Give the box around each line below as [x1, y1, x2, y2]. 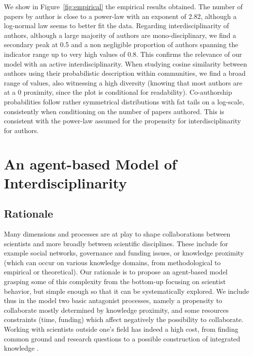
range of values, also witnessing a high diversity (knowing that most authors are [4, 77, 242, 87]
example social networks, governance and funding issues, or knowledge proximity [4, 248, 244, 258]
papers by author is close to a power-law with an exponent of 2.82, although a [4, 11, 237, 21]
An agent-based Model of [4, 153, 177, 173]
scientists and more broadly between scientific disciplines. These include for [4, 238, 228, 248]
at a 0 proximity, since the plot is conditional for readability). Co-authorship [4, 87, 232, 97]
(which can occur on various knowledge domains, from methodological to [4, 257, 221, 267]
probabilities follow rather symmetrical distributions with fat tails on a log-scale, [4, 96, 244, 106]
